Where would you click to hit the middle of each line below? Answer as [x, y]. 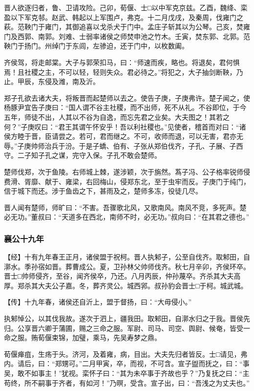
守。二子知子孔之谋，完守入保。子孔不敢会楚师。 [83, 155]
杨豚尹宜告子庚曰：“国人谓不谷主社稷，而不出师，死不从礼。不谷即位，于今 [125, 107]
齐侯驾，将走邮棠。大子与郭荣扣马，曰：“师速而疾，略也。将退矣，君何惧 [122, 62]
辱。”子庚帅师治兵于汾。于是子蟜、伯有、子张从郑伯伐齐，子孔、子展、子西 [124, 145]
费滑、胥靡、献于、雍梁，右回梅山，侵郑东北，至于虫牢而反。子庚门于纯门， [127, 181]
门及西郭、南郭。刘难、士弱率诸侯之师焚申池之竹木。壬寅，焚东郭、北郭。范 [127, 36]
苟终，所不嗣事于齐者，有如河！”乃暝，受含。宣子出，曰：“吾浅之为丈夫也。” [127, 382]
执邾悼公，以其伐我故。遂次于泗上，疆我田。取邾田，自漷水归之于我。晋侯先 [127, 318]
